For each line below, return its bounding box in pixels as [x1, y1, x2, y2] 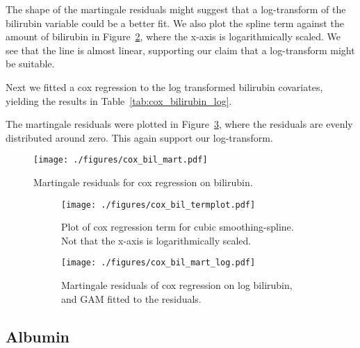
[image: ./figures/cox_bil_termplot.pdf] [61, 199, 256, 210]
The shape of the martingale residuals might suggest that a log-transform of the [6, 2, 346, 16]
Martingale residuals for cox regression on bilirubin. [33, 175, 253, 189]
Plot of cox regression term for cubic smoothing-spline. [61, 219, 294, 234]
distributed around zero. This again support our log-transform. [6, 130, 273, 144]
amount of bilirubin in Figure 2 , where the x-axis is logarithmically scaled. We [6, 29, 341, 44]
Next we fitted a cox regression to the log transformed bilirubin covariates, [6, 79, 323, 94]
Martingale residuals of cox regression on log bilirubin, [61, 278, 293, 292]
